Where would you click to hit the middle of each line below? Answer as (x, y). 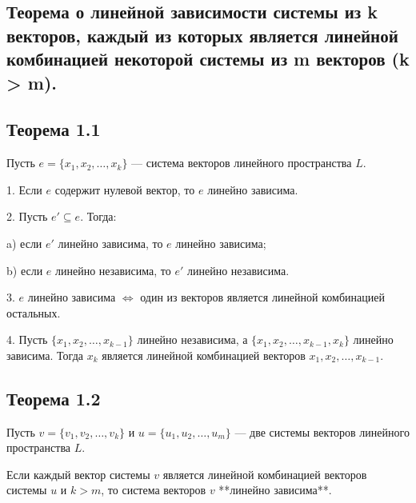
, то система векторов (154, 490)
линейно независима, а (192, 339)
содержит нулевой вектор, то (125, 189)
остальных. (34, 312)
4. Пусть (27, 339)
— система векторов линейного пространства (242, 163)
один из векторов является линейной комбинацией (262, 297)
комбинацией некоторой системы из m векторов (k (208, 59)
